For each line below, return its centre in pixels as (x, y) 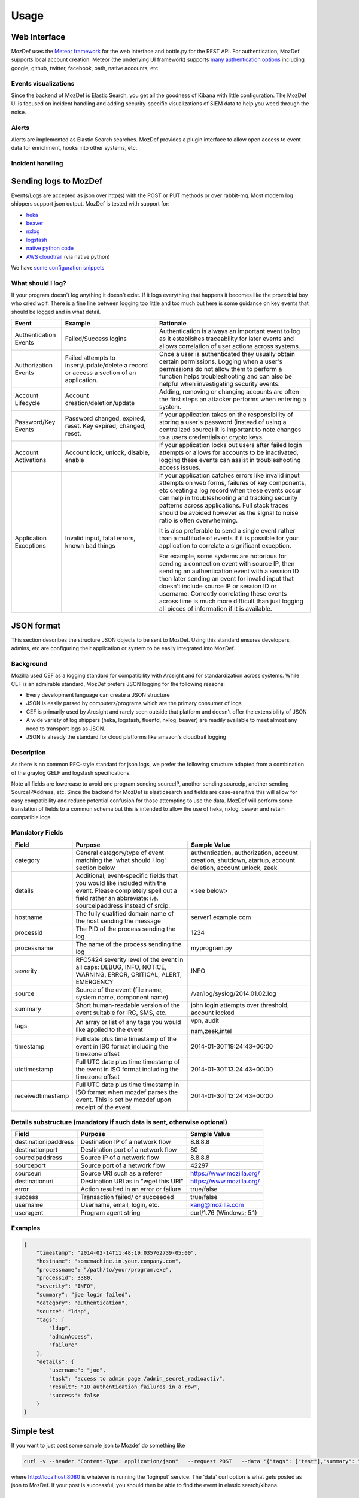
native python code (50, 248)
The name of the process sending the (129, 944)
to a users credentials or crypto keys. (212, 437)
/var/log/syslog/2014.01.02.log (233, 993)
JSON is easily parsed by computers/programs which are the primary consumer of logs (134, 703)
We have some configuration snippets (58, 267)
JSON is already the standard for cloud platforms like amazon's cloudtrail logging (126, 736)
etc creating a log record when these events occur (230, 490)
